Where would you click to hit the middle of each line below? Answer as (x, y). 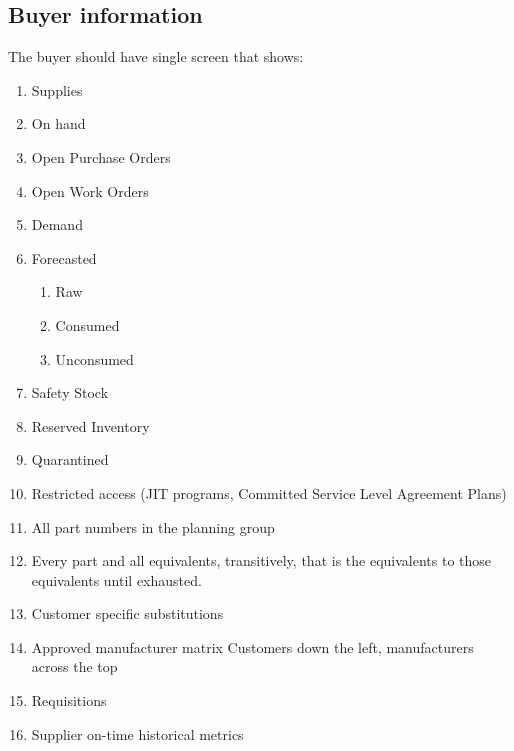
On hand (58, 123)
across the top (74, 666)
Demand (57, 224)
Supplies (57, 89)
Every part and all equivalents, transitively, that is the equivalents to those (261, 560)
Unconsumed (94, 358)
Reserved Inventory (90, 425)
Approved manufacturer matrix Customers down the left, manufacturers (252, 646)
